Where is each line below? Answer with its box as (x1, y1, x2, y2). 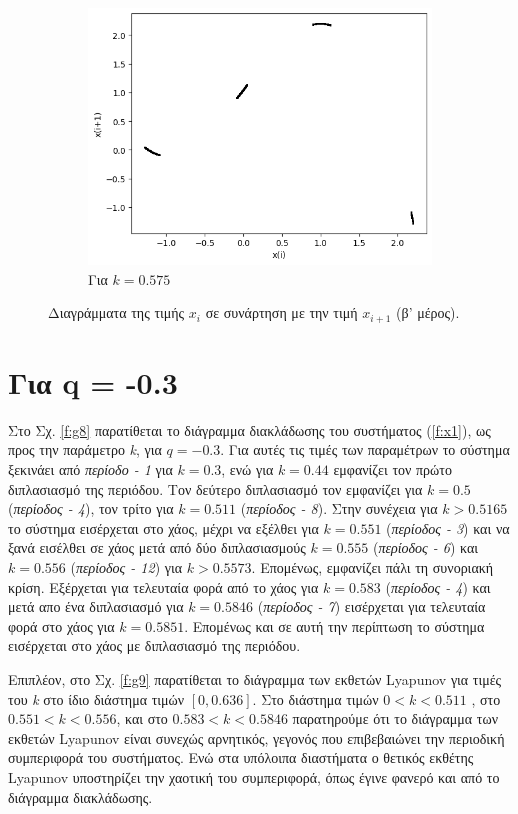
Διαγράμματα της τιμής (48, 302, 185, 323)
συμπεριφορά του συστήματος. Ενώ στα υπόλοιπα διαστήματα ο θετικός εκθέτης (8, 747, 474, 768)
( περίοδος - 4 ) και (385, 576, 491, 597)
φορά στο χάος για (8, 615, 115, 636)
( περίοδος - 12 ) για (70, 557, 183, 578)
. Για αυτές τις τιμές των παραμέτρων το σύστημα (220, 439, 510, 460)
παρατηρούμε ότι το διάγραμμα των (292, 708, 498, 729)
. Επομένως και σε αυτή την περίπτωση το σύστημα (184, 615, 485, 636)
